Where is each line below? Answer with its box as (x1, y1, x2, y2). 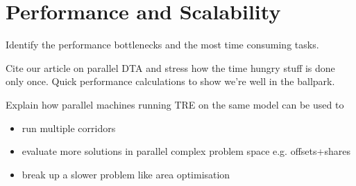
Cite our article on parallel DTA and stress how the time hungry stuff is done (6, 60, 335, 75)
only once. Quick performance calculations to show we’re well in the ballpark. (6, 74, 335, 89)
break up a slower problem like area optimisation (22, 167, 230, 181)
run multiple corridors (22, 120, 116, 135)
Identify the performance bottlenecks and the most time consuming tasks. (6, 37, 319, 52)
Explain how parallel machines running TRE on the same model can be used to (6, 97, 344, 111)
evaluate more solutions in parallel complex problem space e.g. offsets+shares (22, 144, 350, 158)
